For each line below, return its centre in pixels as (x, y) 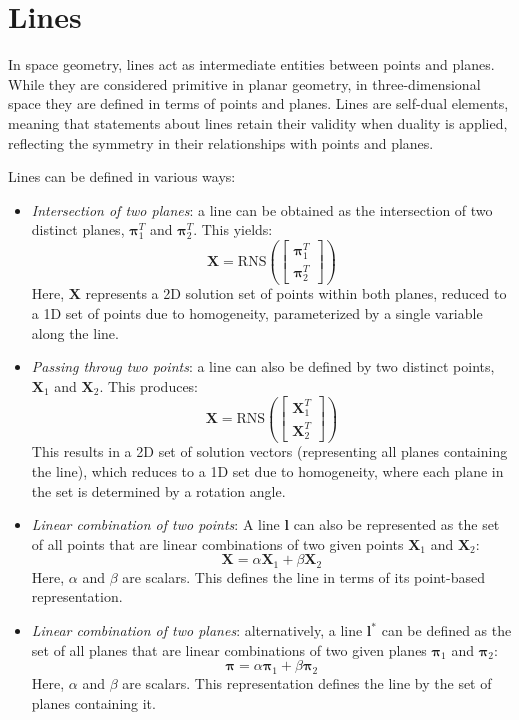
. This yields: (233, 229)
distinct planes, (78, 229)
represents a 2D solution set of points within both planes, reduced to (296, 293)
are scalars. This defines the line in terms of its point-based (303, 576)
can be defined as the (446, 630)
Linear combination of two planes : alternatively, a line (197, 630)
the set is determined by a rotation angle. (158, 490)
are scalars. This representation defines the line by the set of (307, 683)
